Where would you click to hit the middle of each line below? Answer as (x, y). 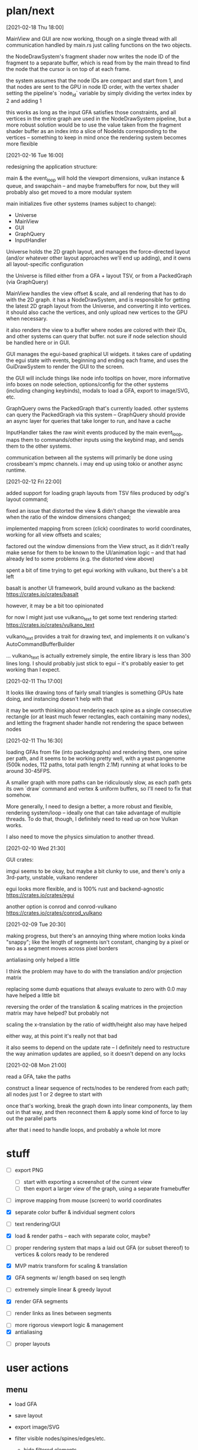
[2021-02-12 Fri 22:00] (34, 482)
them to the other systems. (39, 446)
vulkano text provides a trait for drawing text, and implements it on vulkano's (98, 637)
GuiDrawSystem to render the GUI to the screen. (65, 366)
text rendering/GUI (38, 1224)
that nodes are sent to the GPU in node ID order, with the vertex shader (92, 86)
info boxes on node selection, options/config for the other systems (87, 384)
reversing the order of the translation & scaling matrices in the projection (95, 1006)
